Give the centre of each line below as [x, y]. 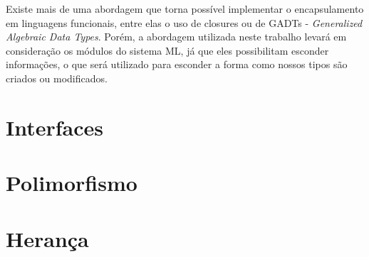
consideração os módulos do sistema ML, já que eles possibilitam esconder [167, 50]
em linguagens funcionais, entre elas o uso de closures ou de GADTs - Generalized [184, 22]
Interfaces [55, 127]
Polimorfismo [72, 183]
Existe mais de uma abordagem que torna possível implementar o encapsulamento [185, 9]
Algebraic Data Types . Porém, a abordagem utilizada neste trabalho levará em [176, 37]
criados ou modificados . [57, 78]
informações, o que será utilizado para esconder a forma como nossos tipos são [177, 64]
